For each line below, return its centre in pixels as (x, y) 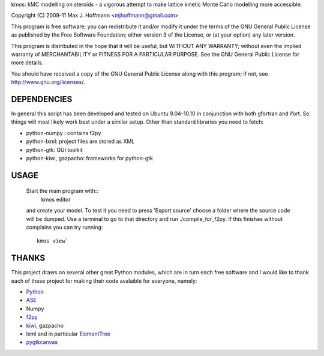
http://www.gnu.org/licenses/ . (48, 82)
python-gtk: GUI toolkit (54, 149)
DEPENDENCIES (42, 99)
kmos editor (56, 199)
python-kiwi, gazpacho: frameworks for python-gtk (89, 158)
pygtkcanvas (42, 342)
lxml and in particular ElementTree (68, 334)
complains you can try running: (64, 227)
